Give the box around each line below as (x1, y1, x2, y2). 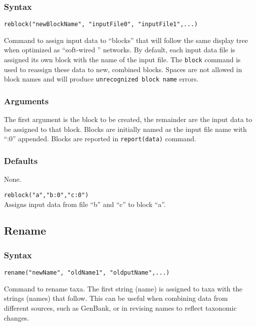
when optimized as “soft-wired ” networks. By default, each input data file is (4, 44, 235, 55)
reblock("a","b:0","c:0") (4, 191, 89, 199)
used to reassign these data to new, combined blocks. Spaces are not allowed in (4, 64, 242, 74)
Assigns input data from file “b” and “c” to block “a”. (4, 199, 166, 209)
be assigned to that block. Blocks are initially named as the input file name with (4, 123, 247, 134)
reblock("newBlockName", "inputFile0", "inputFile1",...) (4, 21, 198, 28)
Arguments (4, 94, 49, 107)
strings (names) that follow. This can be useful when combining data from (4, 293, 228, 303)
